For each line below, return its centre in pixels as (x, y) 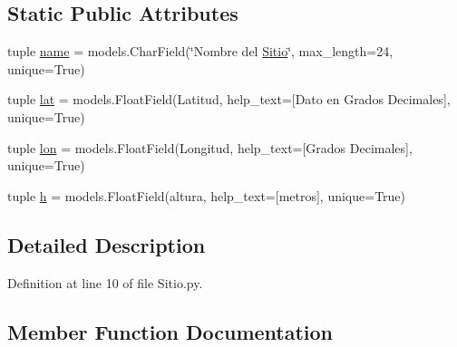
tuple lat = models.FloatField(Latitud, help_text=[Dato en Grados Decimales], (229, 99)
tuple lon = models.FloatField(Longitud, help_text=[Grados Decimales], (210, 147)
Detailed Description (107, 244)
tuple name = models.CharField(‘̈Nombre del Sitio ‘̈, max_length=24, (200, 51)
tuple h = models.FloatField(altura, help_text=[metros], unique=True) (207, 195)
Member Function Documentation (170, 331)
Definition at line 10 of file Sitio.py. (105, 282)
